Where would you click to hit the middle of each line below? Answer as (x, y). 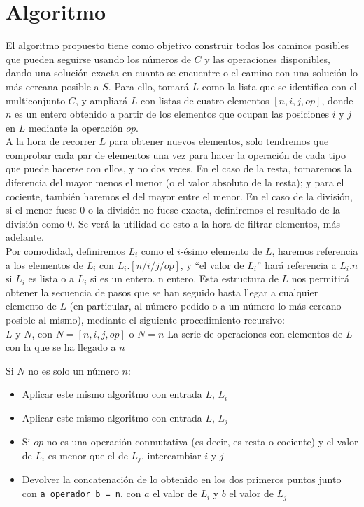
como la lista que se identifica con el (279, 86)
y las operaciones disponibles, (267, 58)
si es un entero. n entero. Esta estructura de (184, 278)
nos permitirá (321, 278)
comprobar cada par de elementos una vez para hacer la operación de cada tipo (176, 154)
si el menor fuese (41, 210)
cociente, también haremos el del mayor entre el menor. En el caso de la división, (179, 196)
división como (35, 223)
